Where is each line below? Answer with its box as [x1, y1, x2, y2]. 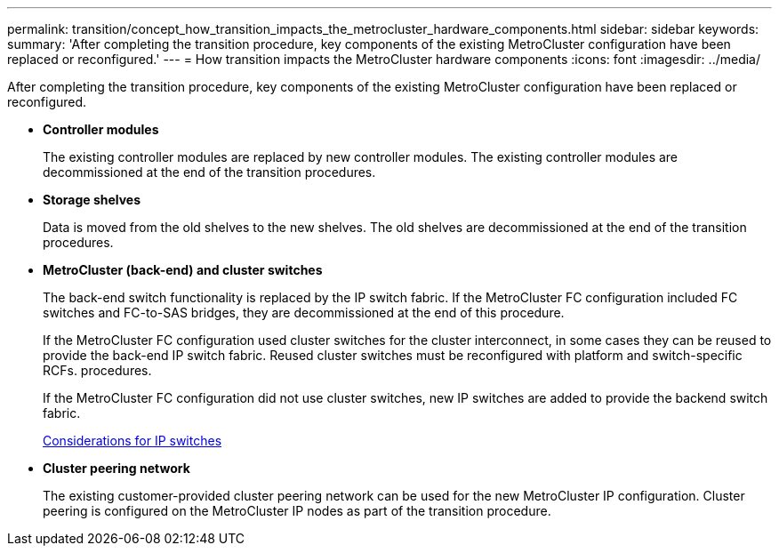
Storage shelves [43, 192, 141, 207]
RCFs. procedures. [43, 363, 152, 378]
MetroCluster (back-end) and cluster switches [43, 262, 323, 277]
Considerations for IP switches [43, 433, 222, 448]
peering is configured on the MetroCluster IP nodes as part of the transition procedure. [43, 503, 551, 518]
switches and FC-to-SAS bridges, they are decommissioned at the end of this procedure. [43, 305, 565, 320]
